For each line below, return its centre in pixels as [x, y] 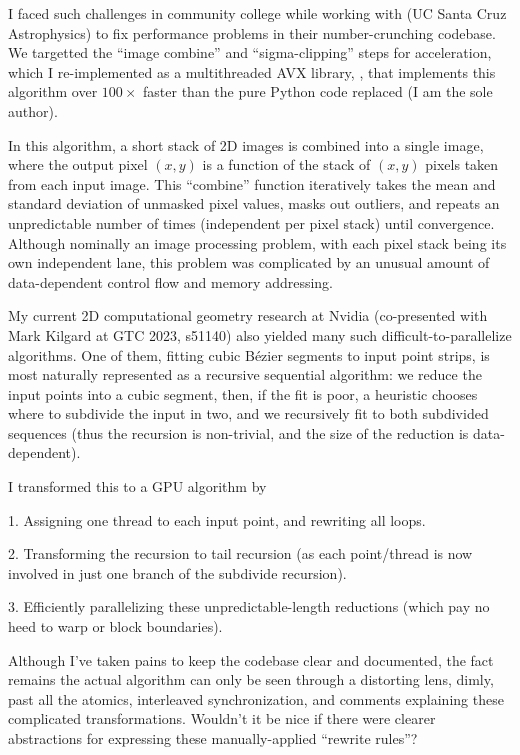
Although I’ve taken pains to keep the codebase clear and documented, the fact [251, 659]
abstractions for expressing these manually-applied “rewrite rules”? [213, 738]
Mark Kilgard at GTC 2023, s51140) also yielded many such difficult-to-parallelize [260, 334]
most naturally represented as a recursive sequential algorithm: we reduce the [245, 374]
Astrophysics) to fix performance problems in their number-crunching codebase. [252, 32]
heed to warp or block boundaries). [115, 626]
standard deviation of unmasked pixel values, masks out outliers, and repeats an [254, 203]
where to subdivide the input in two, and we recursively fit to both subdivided [248, 413]
